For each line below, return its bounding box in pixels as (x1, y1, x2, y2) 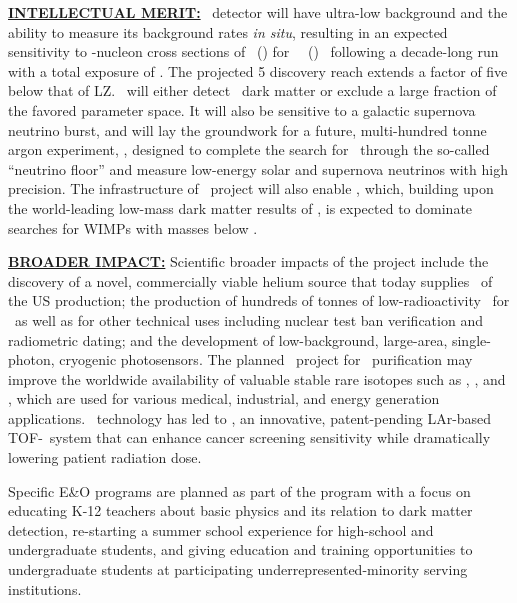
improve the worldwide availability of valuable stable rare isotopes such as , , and (8, 368, 506, 389)
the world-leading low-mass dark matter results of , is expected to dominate (8, 197, 473, 218)
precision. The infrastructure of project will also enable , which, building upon (8, 178, 494, 199)
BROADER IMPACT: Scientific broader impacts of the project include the (8, 251, 489, 272)
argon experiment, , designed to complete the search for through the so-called (8, 139, 490, 160)
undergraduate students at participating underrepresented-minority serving (8, 559, 468, 580)
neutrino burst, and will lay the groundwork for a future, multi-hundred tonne (8, 119, 487, 140)
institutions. (8, 578, 82, 599)
